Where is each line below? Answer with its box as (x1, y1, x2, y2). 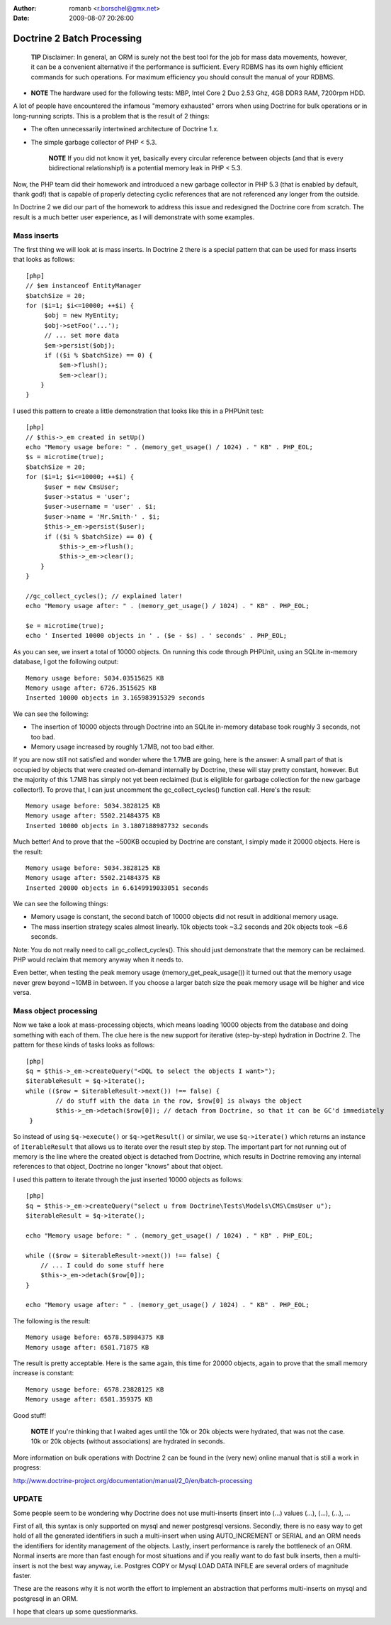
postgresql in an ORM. (13, 1594, 78, 1603)
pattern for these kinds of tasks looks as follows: (13, 1040, 155, 1050)
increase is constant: (13, 1369, 74, 1377)
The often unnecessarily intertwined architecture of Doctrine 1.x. (30, 125, 219, 133)
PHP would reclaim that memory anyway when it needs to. (13, 955, 183, 964)
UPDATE (13, 1494, 42, 1504)
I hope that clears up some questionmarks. (13, 1607, 138, 1616)
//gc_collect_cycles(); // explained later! (25, 592, 183, 600)
